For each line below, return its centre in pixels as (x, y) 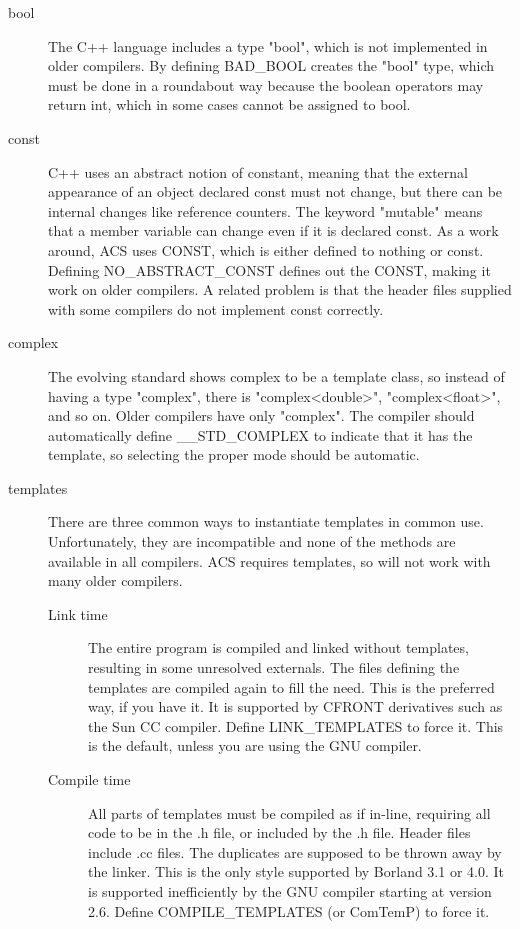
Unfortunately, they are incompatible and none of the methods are (252, 541)
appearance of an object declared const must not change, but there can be (275, 191)
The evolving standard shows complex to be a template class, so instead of (276, 375)
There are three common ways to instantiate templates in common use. (266, 521)
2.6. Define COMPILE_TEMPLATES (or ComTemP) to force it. (289, 910)
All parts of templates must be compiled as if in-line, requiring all (289, 812)
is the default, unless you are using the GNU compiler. (255, 745)
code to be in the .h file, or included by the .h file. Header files (279, 832)
